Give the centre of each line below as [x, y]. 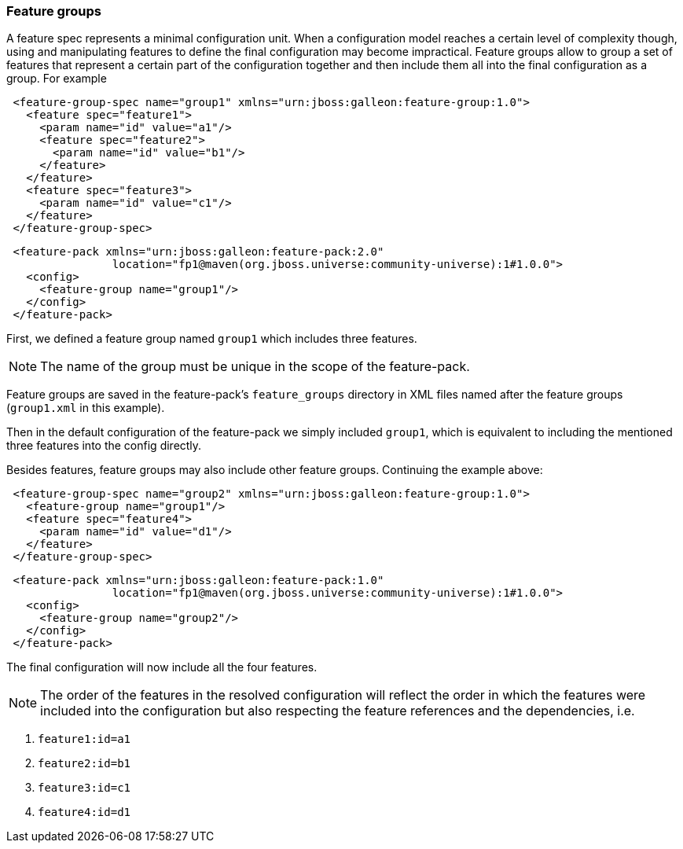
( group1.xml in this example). [86, 408]
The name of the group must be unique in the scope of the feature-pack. [255, 367]
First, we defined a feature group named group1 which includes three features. [212, 339]
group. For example [57, 79]
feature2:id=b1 [84, 764]
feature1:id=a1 [84, 739]
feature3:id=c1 [84, 788]
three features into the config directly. [104, 446]
